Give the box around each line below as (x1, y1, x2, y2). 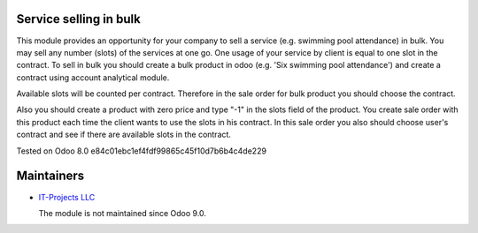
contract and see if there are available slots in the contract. (16, 129, 232, 140)
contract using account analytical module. (16, 71, 170, 83)
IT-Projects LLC (38, 192, 96, 202)
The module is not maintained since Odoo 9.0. (38, 207, 207, 218)
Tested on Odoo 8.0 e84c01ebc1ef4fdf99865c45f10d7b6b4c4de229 (16, 146, 267, 156)
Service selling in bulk (16, 11, 141, 26)
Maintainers (16, 169, 85, 184)
